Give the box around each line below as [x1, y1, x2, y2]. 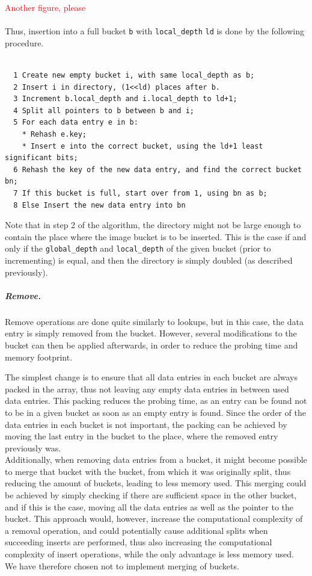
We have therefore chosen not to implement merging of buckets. [5, 559, 239, 572]
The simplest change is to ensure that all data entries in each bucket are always [5, 371, 298, 383]
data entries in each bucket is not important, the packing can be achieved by [5, 418, 287, 430]
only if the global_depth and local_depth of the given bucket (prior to [5, 242, 271, 255]
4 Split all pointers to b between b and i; [13, 106, 194, 115]
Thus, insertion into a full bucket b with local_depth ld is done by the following [5, 25, 305, 37]
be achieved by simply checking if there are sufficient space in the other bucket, [5, 489, 297, 501]
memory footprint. [5, 350, 73, 363]
